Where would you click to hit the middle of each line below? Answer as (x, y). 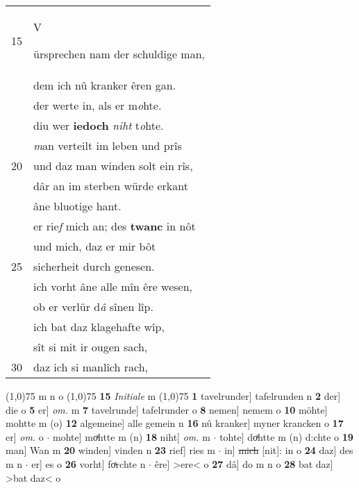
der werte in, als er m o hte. (98, 105)
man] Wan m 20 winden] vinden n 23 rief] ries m (110, 450)
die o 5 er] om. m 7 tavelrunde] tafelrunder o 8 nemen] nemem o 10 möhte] (167, 409)
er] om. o (25, 436)
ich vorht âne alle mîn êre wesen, (113, 286)
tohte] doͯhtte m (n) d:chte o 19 (286, 436)
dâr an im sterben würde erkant (111, 186)
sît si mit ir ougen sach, (91, 347)
